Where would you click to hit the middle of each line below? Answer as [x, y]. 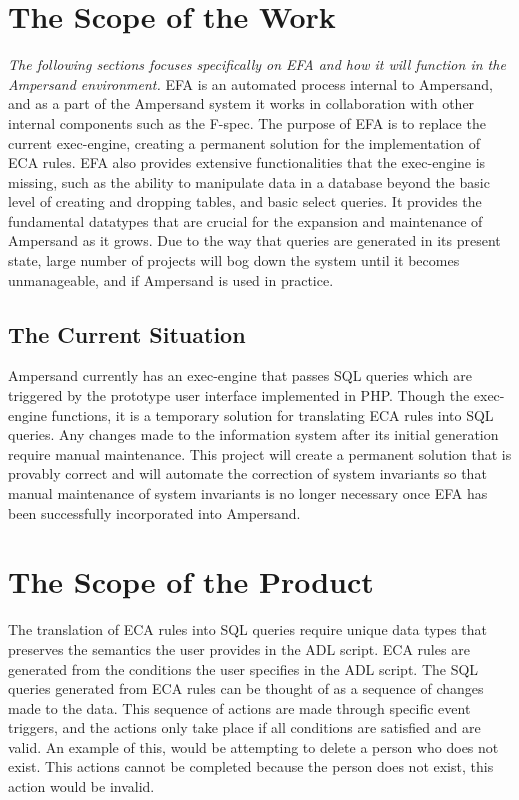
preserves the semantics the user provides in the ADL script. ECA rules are [239, 648]
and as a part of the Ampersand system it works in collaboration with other [241, 103]
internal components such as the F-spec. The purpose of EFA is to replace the [247, 122]
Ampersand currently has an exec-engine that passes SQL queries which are [240, 375]
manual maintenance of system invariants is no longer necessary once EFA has [248, 493]
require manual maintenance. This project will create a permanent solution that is [260, 453]
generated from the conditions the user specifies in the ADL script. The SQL [243, 668]
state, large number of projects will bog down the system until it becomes [234, 260]
